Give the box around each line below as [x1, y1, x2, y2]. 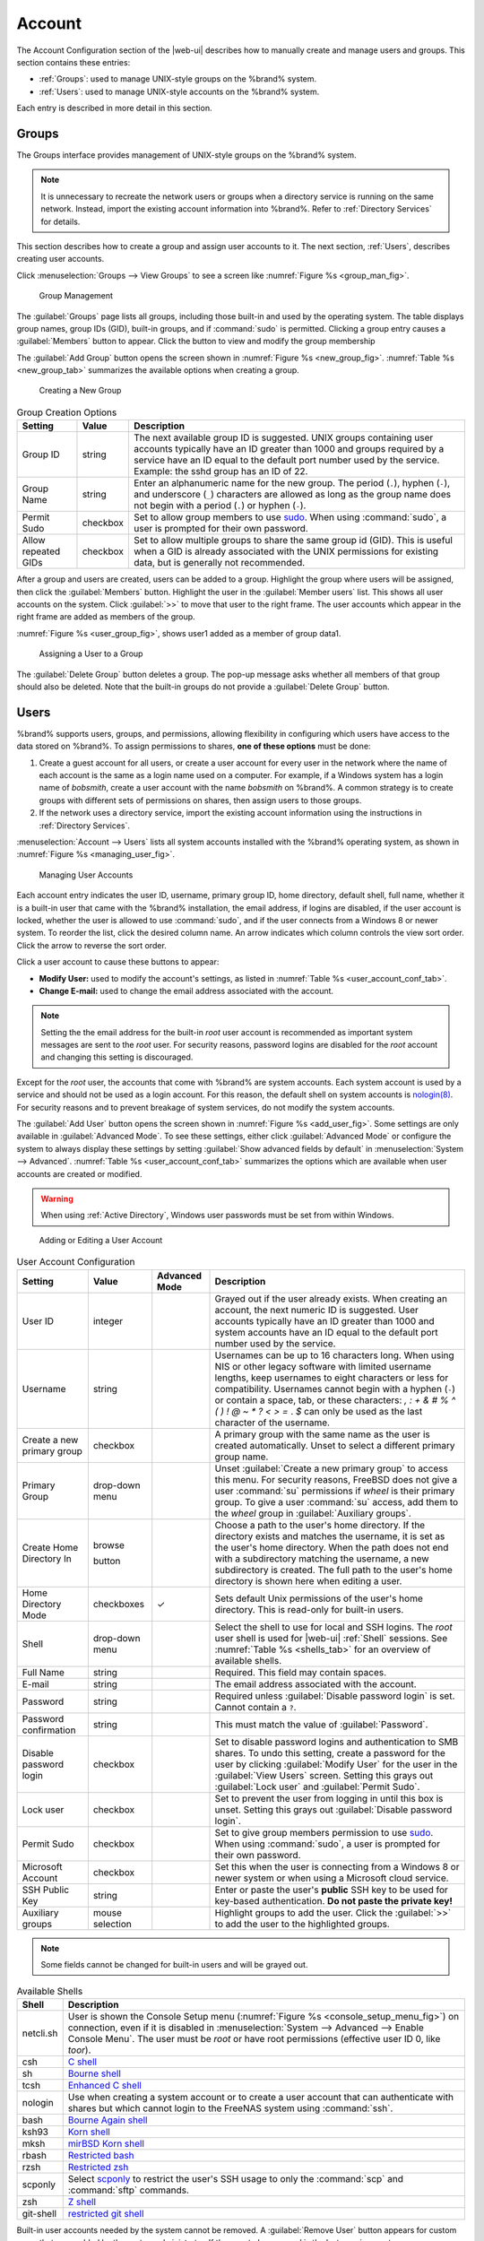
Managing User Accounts [39, 870, 134, 880]
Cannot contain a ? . [214, 1700, 297, 1713]
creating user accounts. [16, 254, 105, 264]
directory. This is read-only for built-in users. [214, 1603, 404, 1615]
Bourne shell [67, 2067, 121, 2080]
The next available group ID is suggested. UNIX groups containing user [133, 431, 434, 444]
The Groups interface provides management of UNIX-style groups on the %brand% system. [16, 150, 358, 160]
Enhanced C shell [67, 2079, 143, 2091]
